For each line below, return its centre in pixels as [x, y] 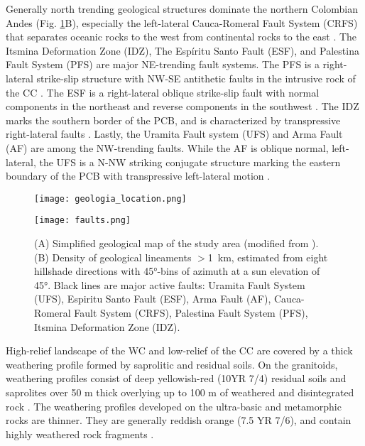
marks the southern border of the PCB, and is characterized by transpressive [173, 120]
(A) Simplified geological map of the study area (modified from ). [176, 243]
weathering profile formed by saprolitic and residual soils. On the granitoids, [172, 364]
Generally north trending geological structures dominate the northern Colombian [182, 9]
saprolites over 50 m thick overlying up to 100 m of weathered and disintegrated [180, 392]
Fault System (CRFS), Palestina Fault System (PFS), [191, 312]
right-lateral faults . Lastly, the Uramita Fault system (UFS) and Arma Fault [174, 134]
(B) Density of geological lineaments [113, 257]
